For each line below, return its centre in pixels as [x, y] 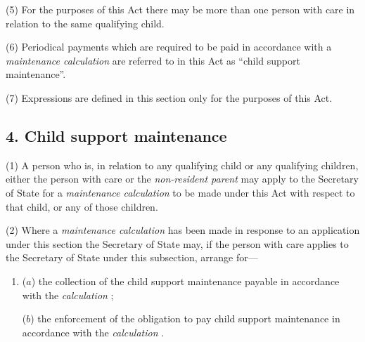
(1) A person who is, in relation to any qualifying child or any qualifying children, [182, 165]
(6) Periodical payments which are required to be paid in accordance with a [169, 47]
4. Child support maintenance [116, 135]
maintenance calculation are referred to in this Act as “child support [153, 60]
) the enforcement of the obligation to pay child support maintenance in [185, 318]
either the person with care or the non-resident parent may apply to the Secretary [182, 179]
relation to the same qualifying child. [85, 23]
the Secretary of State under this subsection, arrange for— [132, 257]
